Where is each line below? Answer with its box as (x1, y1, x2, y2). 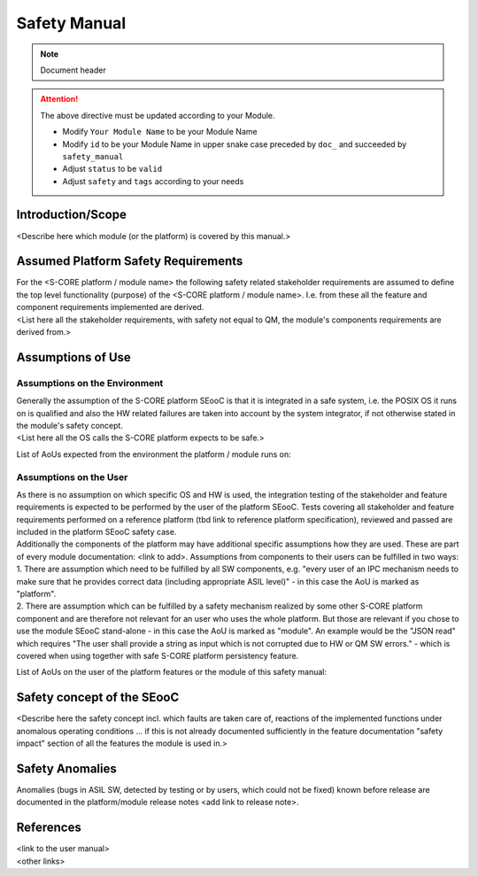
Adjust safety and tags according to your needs (62, 175, 244, 186)
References (16, 820, 81, 835)
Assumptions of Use (16, 350, 132, 365)
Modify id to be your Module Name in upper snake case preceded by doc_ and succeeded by (62, 138, 407, 150)
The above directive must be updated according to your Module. (40, 110, 275, 120)
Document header (40, 65, 106, 75)
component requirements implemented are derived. (16, 302, 204, 313)
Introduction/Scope (16, 207, 127, 222)
